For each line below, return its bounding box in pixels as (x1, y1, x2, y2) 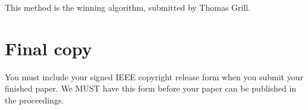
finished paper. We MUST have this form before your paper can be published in (5, 82, 297, 95)
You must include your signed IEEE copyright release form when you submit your (5, 70, 303, 83)
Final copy (5, 36, 92, 60)
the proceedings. (5, 93, 64, 106)
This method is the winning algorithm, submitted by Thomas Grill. (5, 1, 251, 13)
